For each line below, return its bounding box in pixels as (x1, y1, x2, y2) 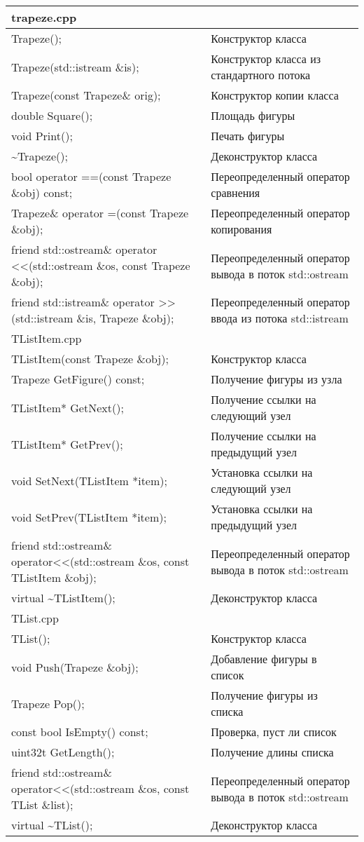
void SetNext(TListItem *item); (11, 472, 167, 489)
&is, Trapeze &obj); (76, 310, 174, 326)
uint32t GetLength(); (11, 744, 115, 760)
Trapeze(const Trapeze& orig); (11, 87, 161, 103)
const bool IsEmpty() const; (11, 724, 148, 740)
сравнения (211, 184, 260, 201)
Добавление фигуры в (211, 651, 317, 667)
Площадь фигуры (211, 107, 295, 123)
